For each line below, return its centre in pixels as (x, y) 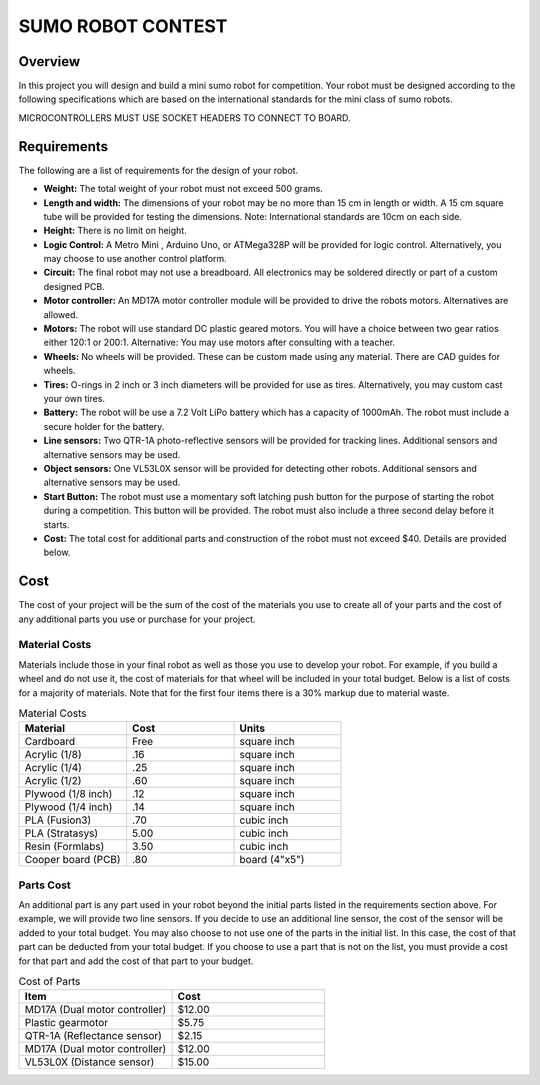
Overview (49, 61)
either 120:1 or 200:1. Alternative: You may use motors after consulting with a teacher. (219, 342)
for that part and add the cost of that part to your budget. (136, 961)
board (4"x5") (272, 860)
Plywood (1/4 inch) (68, 807)
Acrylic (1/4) (53, 768)
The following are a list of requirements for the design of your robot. (158, 170)
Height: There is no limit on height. (115, 231)
